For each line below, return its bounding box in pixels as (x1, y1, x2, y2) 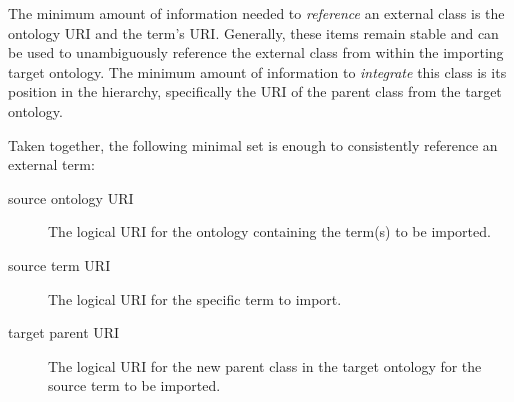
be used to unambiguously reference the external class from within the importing (8, 42, 504, 63)
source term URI (8, 254, 111, 275)
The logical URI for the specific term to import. (48, 288, 342, 309)
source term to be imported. (48, 375, 221, 396)
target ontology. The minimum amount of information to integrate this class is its (8, 61, 507, 82)
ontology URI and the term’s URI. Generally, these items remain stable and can (8, 22, 499, 43)
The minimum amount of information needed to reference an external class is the (8, 3, 505, 23)
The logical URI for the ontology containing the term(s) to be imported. (48, 221, 491, 242)
